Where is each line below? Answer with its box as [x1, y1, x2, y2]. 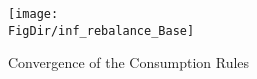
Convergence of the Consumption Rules [8, 52, 250, 73]
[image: [8, 7, 59, 21]
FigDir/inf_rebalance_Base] [8, 23, 195, 38]
